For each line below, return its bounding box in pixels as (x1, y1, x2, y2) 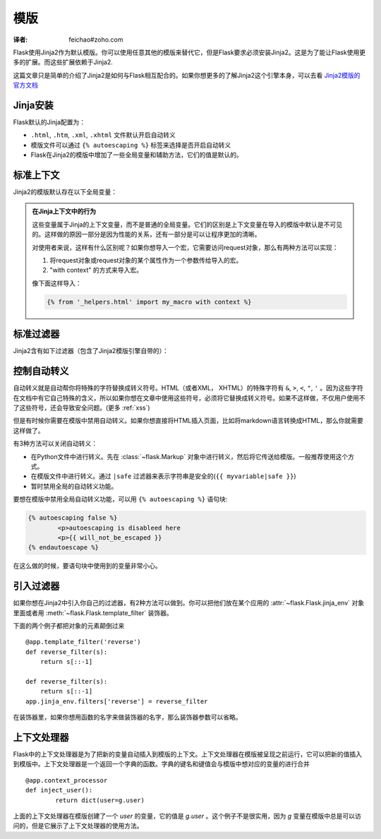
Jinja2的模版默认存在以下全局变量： (13, 188, 118, 196)
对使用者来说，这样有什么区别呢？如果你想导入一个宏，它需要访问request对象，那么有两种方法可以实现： (32, 243, 339, 251)
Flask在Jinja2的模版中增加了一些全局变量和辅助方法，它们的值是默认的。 (30, 150, 243, 159)
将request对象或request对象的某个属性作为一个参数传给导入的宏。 (49, 256, 243, 265)
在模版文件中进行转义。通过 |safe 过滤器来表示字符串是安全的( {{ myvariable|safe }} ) (30, 472, 296, 480)
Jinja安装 (13, 99, 54, 111)
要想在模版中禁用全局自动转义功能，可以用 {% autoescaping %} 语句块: (13, 495, 228, 504)
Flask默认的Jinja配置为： (13, 118, 86, 126)
